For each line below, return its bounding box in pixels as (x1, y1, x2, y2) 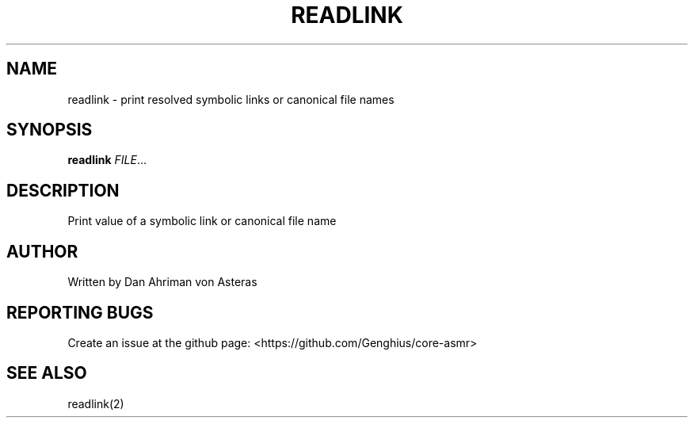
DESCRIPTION (6, 180, 120, 201)
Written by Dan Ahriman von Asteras (67, 275, 257, 289)
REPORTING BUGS (6, 302, 154, 323)
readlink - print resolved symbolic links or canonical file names (67, 92, 395, 106)
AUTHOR (6, 241, 78, 262)
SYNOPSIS (6, 120, 93, 140)
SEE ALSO (6, 363, 87, 384)
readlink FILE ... (67, 153, 147, 167)
